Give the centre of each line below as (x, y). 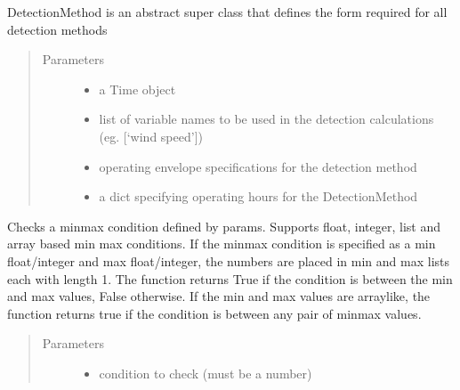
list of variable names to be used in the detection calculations (266, 119)
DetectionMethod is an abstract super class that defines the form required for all (227, 12)
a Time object (137, 89)
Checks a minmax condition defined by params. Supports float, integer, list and (224, 226)
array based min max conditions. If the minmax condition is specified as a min (222, 244)
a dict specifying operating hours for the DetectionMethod (258, 196)
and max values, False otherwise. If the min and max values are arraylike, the (219, 296)
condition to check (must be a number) (206, 373)
